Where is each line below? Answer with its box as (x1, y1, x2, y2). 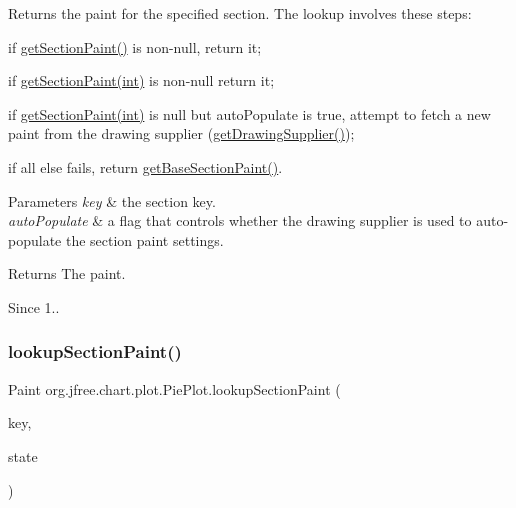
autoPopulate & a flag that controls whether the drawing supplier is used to (8, 210, 472, 231)
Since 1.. (8, 296, 60, 317)
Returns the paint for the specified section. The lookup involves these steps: (8, 3, 472, 23)
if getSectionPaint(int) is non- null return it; (8, 70, 275, 91)
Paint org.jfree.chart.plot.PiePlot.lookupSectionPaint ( (8, 378, 341, 399)
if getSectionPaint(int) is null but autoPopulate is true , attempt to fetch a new (8, 103, 491, 124)
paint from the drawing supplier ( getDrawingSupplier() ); (8, 123, 355, 144)
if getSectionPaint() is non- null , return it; (8, 36, 262, 57)
